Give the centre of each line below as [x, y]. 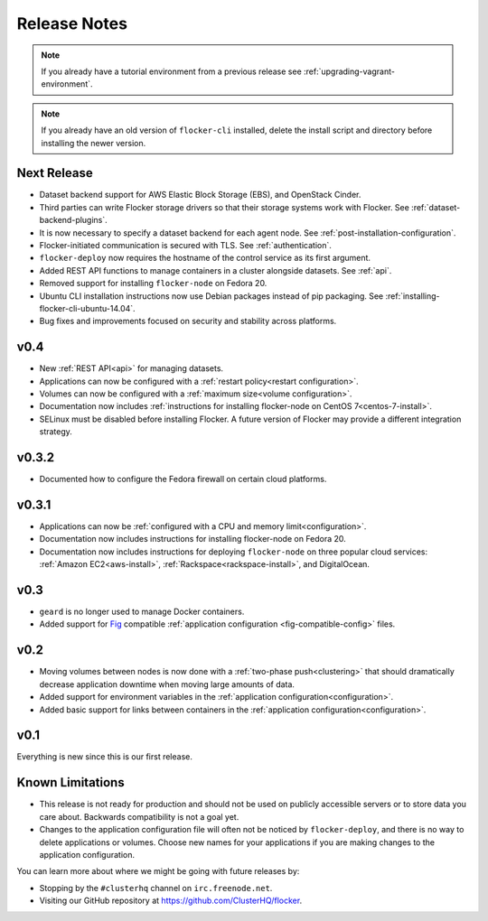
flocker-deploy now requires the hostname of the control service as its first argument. [205, 258]
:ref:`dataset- [436, 207]
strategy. [56, 432]
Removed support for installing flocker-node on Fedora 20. [153, 284]
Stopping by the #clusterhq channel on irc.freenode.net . [156, 888]
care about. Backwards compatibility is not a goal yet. [139, 816]
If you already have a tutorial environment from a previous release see [171, 71]
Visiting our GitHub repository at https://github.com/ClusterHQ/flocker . [171, 901]
